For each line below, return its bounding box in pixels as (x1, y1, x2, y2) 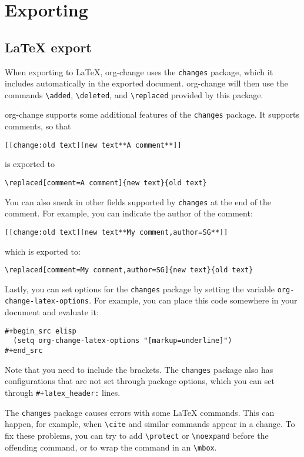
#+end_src (5, 346, 43, 355)
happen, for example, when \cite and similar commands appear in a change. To (5, 418, 295, 430)
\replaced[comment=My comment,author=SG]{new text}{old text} (5, 266, 253, 275)
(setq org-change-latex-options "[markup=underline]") (13, 336, 232, 345)
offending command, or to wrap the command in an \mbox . (5, 441, 217, 453)
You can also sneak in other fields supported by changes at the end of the (5, 195, 272, 208)
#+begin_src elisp (5, 326, 76, 335)
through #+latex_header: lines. (5, 386, 121, 398)
